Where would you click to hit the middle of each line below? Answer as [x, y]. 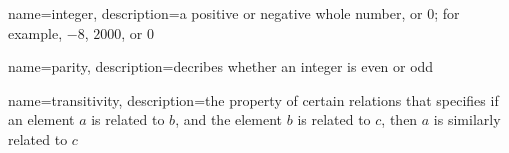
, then [399, 119]
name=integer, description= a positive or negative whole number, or [215, 13]
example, [35, 32]
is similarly [467, 119]
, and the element [229, 119]
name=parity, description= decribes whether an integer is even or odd [221, 66]
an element [41, 119]
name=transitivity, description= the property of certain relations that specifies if [253, 99]
